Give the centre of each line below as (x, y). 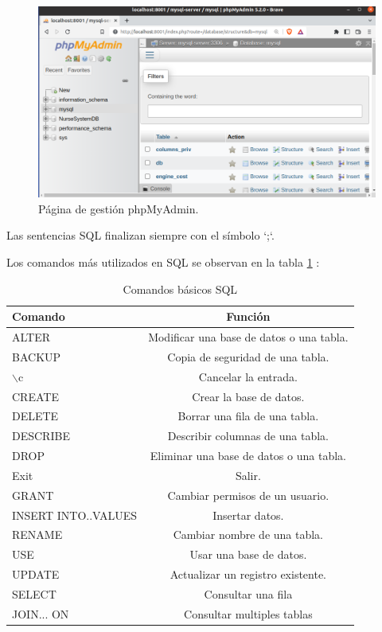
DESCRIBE (41, 436)
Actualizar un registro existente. (248, 574)
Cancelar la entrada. (248, 376)
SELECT (34, 593)
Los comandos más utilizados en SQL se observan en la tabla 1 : (163, 261)
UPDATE (36, 574)
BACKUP (37, 356)
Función (248, 316)
